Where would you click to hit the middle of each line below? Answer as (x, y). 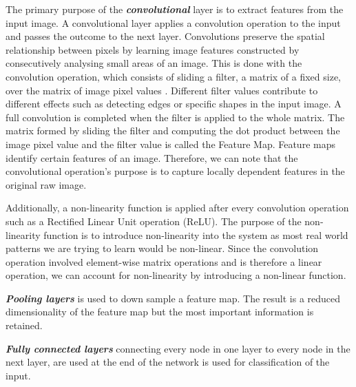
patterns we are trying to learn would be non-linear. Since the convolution (162, 248)
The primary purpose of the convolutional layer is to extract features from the (175, 9)
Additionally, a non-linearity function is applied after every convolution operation (177, 208)
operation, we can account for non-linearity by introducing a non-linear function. (176, 275)
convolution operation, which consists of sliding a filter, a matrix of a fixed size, (174, 76)
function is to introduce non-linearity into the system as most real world (196, 234)
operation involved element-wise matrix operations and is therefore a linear (164, 261)
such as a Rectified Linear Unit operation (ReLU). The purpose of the (154, 221)
